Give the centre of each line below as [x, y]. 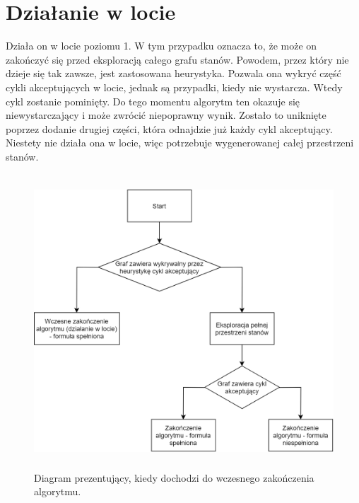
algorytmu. [58, 491]
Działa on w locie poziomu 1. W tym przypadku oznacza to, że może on [161, 46]
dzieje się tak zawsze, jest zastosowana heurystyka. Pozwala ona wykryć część [173, 73]
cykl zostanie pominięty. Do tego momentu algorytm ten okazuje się [153, 101]
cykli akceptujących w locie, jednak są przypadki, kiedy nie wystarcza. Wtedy [174, 87]
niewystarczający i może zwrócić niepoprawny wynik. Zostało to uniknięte [166, 115]
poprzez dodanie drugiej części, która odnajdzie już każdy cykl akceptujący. [169, 128]
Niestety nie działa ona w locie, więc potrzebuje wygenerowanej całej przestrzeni [180, 143]
